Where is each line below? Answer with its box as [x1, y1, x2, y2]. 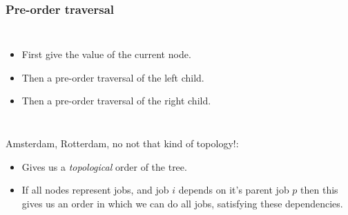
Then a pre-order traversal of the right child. [21, 93, 211, 108]
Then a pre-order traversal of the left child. [21, 70, 204, 84]
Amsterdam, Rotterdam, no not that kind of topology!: [6, 136, 239, 150]
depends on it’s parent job [178, 183, 289, 197]
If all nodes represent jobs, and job [21, 183, 169, 197]
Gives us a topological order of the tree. [21, 159, 187, 174]
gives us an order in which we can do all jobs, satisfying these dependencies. [21, 196, 343, 210]
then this [300, 183, 338, 197]
